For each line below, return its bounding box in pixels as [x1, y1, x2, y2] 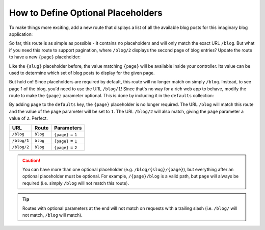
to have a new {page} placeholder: [9, 54, 81, 60]
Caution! [22, 157, 41, 163]
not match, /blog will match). [22, 212, 83, 218]
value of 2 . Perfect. [9, 115, 48, 121]
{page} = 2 [54, 144, 78, 151]
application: [9, 31, 33, 37]
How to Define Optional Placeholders [9, 7, 163, 18]
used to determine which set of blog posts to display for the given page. [9, 70, 155, 76]
